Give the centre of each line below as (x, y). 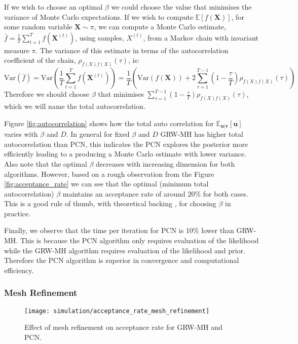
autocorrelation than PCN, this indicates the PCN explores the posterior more (126, 144)
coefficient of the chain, (40, 60)
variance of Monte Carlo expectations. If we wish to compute (99, 16)
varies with (21, 134)
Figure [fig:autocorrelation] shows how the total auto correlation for (109, 123)
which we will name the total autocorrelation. (75, 106)
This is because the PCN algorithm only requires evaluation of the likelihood (139, 240)
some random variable (38, 27)
